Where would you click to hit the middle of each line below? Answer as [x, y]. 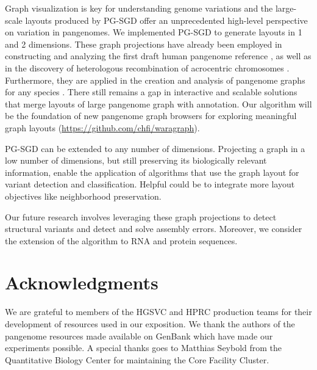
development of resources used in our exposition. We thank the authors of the [150, 324]
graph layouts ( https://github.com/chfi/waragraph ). [102, 127]
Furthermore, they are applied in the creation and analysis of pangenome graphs [155, 80]
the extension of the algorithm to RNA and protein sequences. [121, 240]
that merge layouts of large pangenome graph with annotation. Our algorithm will [158, 103]
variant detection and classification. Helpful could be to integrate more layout [150, 184]
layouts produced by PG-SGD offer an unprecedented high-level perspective [166, 20]
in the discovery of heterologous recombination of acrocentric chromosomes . [147, 67]
